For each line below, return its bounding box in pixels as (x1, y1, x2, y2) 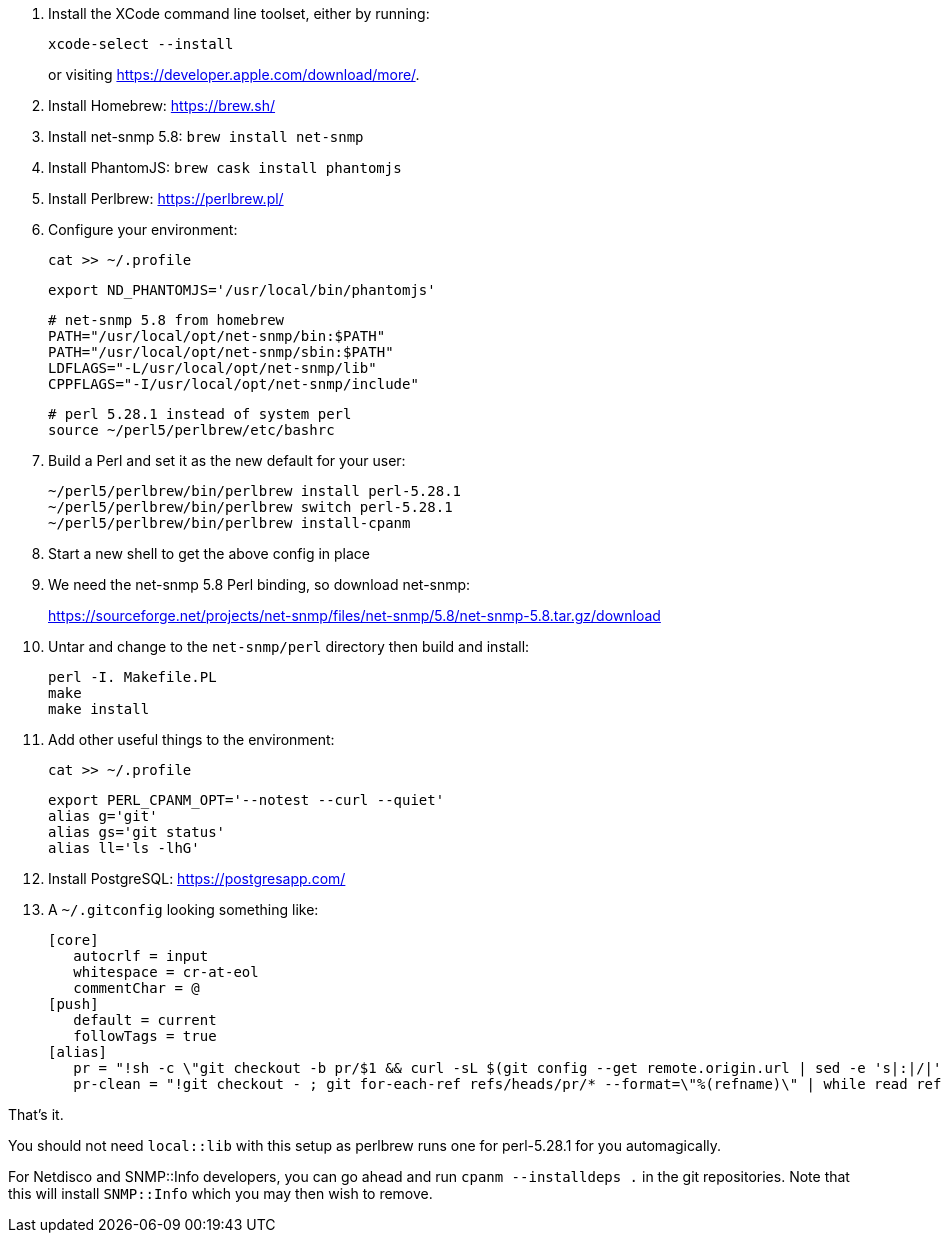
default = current (73, 1012, 217, 1028)
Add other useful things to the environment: (48, 731, 335, 748)
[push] (48, 996, 99, 1012)
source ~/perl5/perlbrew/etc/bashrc (48, 422, 335, 438)
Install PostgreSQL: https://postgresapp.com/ (48, 870, 346, 887)
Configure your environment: (48, 221, 238, 238)
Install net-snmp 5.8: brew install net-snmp (48, 128, 364, 145)
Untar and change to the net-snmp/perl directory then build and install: (48, 638, 530, 655)
